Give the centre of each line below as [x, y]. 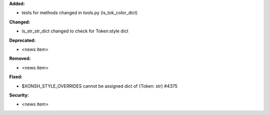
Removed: [20, 58]
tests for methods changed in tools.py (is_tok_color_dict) [80, 13]
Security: [19, 95]
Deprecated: [22, 40]
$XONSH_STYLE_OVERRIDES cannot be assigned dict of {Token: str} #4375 [100, 86]
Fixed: [16, 77]
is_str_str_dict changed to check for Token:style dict [75, 31]
